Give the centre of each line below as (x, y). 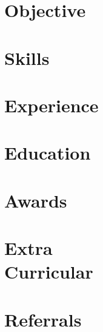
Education (48, 153)
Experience (51, 105)
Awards (36, 200)
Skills (27, 57)
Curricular (49, 272)
